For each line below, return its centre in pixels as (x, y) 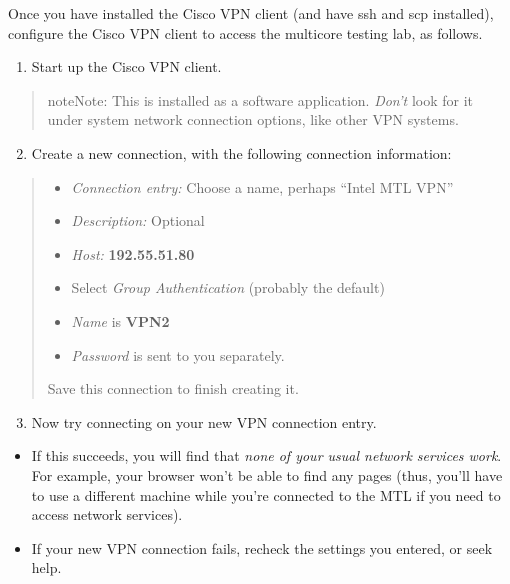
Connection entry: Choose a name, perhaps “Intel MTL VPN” (262, 186)
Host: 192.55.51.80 (133, 253)
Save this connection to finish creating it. (173, 388)
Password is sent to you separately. (178, 354)
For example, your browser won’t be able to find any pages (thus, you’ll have (267, 474)
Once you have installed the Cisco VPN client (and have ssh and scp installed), (251, 13)
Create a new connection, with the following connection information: (241, 152)
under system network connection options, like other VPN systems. (253, 119)
